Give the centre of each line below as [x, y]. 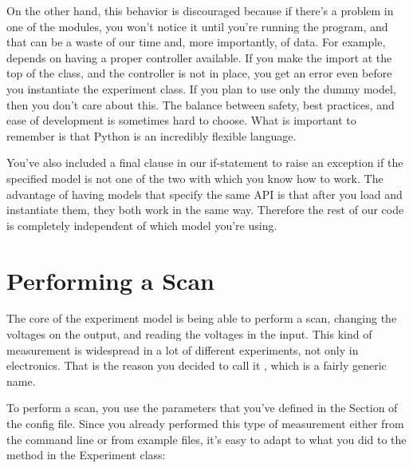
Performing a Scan [110, 280]
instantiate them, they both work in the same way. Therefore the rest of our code [205, 210]
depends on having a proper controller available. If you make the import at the [199, 57]
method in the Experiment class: [86, 455]
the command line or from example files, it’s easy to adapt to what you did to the [206, 439]
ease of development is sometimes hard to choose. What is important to [181, 120]
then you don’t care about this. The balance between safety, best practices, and [201, 104]
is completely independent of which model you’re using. [142, 225]
